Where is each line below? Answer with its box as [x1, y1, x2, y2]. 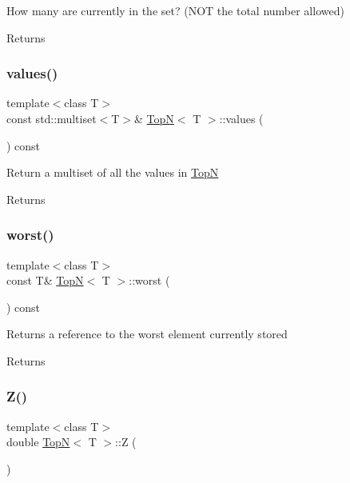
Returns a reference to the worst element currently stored [6, 325, 288, 342]
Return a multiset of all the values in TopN [6, 164, 219, 181]
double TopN [6, 433, 70, 450]
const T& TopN [6, 272, 84, 289]
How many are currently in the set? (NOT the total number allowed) [6, 2, 344, 18]
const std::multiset [6, 110, 97, 126]
